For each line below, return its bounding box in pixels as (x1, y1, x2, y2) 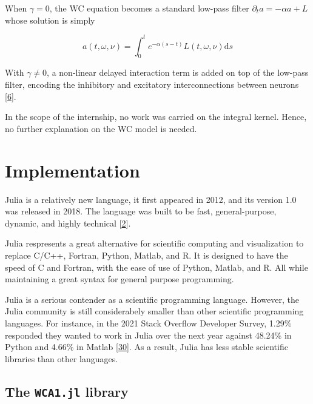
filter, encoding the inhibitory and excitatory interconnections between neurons (5, 78, 299, 91)
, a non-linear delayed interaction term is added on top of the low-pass (47, 66, 309, 79)
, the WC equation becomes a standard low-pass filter (49, 2, 249, 14)
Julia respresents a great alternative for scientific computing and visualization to (5, 237, 304, 250)
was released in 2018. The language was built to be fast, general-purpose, (5, 205, 277, 217)
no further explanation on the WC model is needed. (5, 122, 197, 134)
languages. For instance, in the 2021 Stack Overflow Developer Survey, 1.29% (5, 316, 292, 329)
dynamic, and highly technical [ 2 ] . (5, 216, 131, 229)
